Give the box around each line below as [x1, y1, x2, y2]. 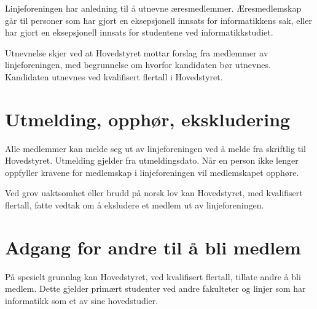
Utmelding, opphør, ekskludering [5, 106, 291, 131]
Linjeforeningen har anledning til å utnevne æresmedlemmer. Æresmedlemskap [5, 2, 302, 14]
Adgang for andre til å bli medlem [5, 234, 301, 259]
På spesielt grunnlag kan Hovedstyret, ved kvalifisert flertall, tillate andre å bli [5, 270, 301, 283]
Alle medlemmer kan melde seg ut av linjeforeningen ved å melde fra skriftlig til [5, 142, 306, 154]
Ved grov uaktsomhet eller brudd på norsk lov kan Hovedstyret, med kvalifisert [5, 186, 303, 199]
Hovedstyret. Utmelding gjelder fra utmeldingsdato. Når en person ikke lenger [5, 154, 299, 167]
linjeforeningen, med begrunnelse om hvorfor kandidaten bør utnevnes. [5, 58, 271, 71]
